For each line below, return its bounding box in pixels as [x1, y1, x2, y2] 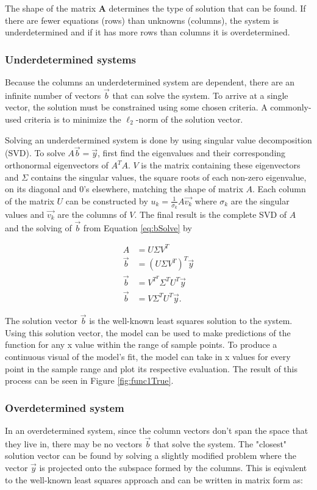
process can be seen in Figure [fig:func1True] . [5, 374, 174, 387]
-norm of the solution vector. [135, 113, 243, 125]
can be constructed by [65, 194, 148, 207]
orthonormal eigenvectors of [5, 159, 109, 171]
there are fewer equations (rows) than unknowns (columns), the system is [5, 13, 279, 26]
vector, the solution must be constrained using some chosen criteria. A [5, 101, 268, 113]
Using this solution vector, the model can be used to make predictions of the [5, 326, 291, 339]
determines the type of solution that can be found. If [109, 2, 306, 14]
